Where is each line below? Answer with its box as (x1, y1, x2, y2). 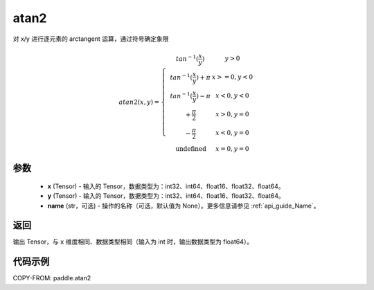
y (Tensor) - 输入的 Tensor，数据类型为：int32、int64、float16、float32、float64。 (47, 192, 285, 200)
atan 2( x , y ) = (118, 98, 160, 106)
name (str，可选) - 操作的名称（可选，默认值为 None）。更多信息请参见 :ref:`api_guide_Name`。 (47, 201, 320, 210)
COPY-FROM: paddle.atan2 (12, 274, 91, 282)
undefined (175, 145, 207, 152)
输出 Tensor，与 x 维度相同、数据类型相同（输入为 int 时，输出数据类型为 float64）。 (12, 237, 253, 246)
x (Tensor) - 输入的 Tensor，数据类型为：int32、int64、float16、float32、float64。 (47, 182, 285, 190)
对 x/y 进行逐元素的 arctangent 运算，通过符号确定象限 (12, 35, 169, 43)
